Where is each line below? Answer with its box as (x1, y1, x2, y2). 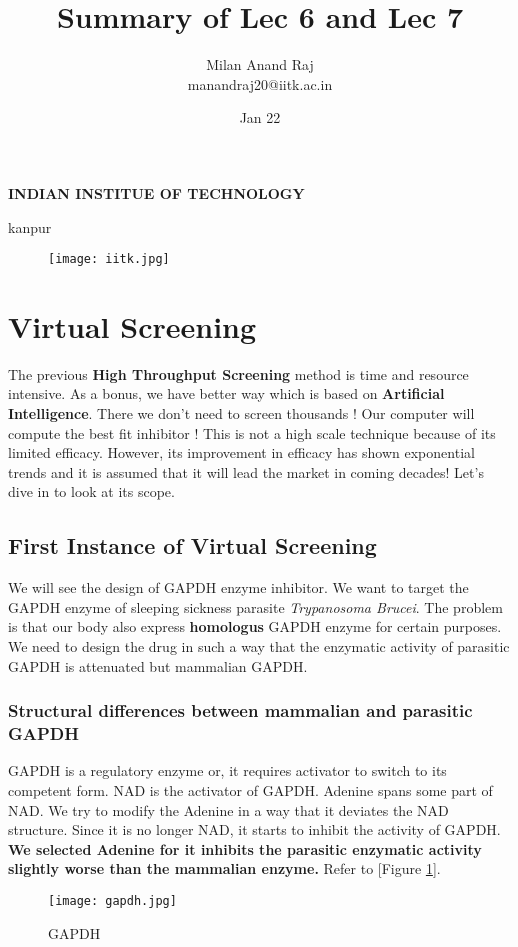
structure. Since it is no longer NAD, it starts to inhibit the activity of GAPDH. (8, 819, 501, 840)
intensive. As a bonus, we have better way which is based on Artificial (8, 383, 445, 404)
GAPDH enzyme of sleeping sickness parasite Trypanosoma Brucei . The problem (8, 596, 503, 617)
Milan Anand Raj (206, 54, 314, 75)
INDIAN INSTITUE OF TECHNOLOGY (8, 182, 305, 203)
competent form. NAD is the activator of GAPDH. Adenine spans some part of (8, 779, 493, 800)
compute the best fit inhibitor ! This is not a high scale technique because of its (8, 422, 496, 443)
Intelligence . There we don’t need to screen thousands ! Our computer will (8, 403, 475, 424)
